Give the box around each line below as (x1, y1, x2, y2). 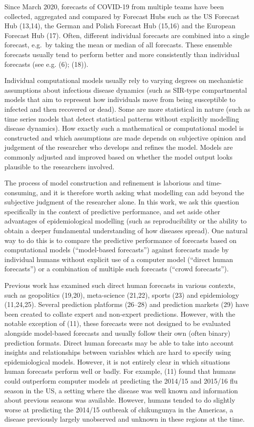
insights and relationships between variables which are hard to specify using (4, 347, 231, 357)
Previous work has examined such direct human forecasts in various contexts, (4, 280, 236, 290)
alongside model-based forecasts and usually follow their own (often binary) (4, 328, 231, 338)
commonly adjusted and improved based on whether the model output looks (4, 151, 233, 162)
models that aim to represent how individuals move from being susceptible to (4, 94, 235, 104)
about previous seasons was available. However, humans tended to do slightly (4, 395, 235, 405)
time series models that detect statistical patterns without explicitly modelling (4, 113, 239, 123)
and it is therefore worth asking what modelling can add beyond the (40, 187, 244, 197)
